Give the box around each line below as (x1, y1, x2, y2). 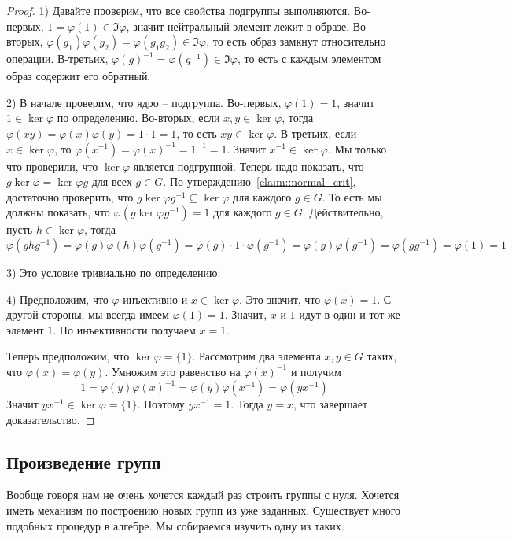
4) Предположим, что (6, 290, 109, 307)
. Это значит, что (239, 290, 321, 307)
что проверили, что (6, 157, 98, 174)
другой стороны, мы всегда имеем (6, 306, 169, 323)
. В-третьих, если (274, 124, 357, 141)
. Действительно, (302, 204, 384, 220)
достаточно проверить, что (6, 188, 134, 205)
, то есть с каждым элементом (237, 50, 381, 67)
